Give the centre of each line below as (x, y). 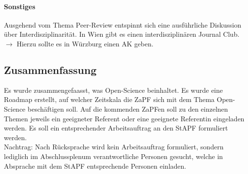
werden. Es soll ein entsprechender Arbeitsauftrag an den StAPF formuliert (116, 128)
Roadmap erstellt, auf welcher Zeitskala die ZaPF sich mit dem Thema (109, 99)
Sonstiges (20, 6)
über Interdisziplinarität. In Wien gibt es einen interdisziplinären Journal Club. (122, 34)
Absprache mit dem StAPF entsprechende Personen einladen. (95, 166)
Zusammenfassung (50, 69)
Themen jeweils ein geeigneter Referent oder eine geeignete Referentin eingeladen (124, 118)
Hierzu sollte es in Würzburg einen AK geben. (85, 43)
